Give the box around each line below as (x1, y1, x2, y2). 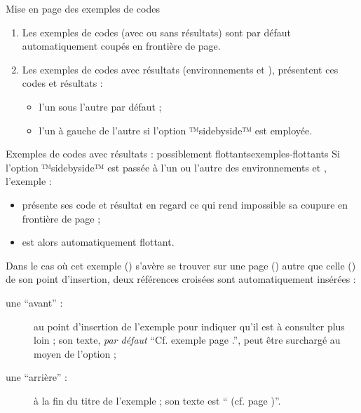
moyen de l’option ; (34, 346, 116, 360)
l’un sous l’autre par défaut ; (39, 99, 162, 113)
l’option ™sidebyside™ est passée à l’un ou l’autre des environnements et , (6, 160, 327, 174)
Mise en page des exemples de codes (6, 1, 160, 15)
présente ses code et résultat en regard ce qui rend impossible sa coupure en (22, 197, 348, 211)
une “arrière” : (6, 370, 68, 384)
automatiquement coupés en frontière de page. (22, 38, 221, 53)
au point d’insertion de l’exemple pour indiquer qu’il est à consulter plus (34, 318, 345, 333)
